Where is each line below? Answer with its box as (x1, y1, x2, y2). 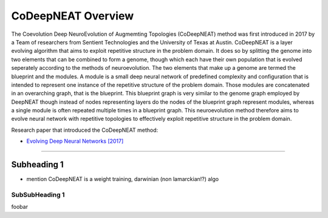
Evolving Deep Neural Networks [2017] (26, 137, 124, 145)
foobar (11, 203, 29, 211)
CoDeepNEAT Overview (11, 9, 134, 22)
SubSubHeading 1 (11, 190, 65, 199)
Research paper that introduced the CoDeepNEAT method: (11, 126, 158, 134)
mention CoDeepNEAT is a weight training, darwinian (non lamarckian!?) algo (26, 175, 219, 183)
